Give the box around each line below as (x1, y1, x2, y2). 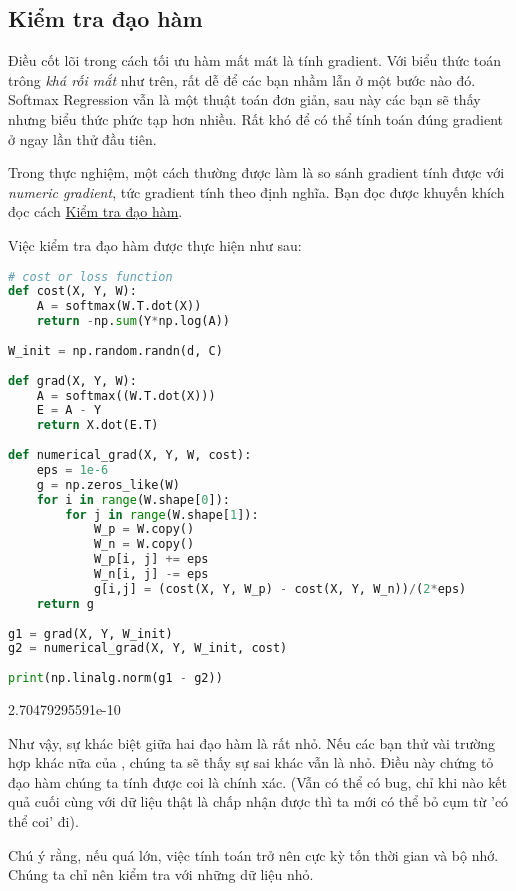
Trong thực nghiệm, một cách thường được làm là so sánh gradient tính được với (8, 162, 505, 183)
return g (36, 596, 94, 611)
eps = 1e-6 (36, 462, 109, 477)
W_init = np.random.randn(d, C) (8, 343, 223, 358)
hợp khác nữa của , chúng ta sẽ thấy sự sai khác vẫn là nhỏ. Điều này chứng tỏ (8, 752, 494, 773)
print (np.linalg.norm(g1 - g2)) (8, 671, 223, 686)
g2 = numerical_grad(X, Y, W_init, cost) (8, 641, 288, 656)
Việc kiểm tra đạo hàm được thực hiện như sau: (8, 234, 302, 255)
